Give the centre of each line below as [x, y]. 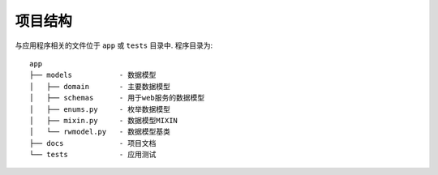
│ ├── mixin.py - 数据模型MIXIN [104, 120]
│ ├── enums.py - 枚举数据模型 [100, 109]
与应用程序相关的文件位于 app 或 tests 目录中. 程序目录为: [114, 45]
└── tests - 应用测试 [93, 155]
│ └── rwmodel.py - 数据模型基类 [100, 132]
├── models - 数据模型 [93, 75]
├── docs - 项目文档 [93, 143]
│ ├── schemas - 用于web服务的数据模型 [117, 98]
